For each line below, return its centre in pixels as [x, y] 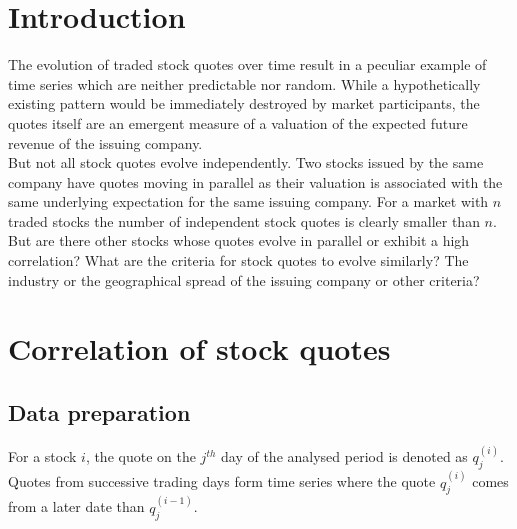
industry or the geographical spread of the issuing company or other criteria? [244, 279]
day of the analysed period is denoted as [344, 456]
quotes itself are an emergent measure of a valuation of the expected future [238, 122]
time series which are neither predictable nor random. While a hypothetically [244, 83]
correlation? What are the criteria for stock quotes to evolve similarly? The [238, 260]
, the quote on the [140, 456]
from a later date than [76, 506]
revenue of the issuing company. [105, 142]
